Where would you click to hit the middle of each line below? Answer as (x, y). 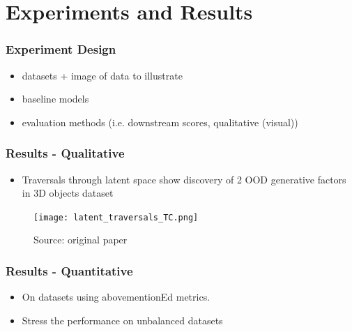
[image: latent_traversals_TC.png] (116, 217)
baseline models (55, 99)
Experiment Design (61, 49)
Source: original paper (81, 240)
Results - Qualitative (65, 153)
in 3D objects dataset (68, 193)
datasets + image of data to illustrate (102, 75)
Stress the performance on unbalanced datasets (122, 320)
